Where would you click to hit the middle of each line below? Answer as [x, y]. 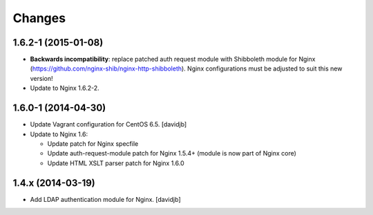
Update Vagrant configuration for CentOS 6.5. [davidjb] [108, 124]
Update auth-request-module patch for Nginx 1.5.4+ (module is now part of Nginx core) [172, 153]
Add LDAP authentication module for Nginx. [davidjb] [105, 199]
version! [41, 78]
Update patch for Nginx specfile [93, 143]
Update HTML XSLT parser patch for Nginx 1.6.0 [116, 163]
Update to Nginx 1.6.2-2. [65, 88]
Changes [39, 18]
